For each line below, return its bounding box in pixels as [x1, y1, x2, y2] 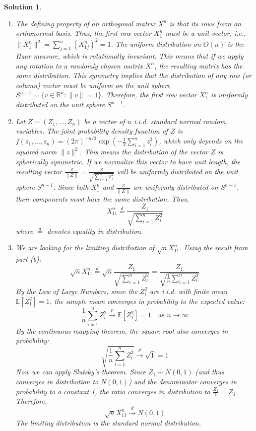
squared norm [15, 146, 57, 157]
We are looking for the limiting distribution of [15, 242, 155, 253]
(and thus [195, 366, 224, 377]
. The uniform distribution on [111, 39, 201, 49]
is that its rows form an [169, 18, 241, 28]
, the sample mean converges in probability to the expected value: [49, 295, 245, 306]
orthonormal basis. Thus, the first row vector [15, 28, 152, 38]
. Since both [53, 182, 89, 192]
